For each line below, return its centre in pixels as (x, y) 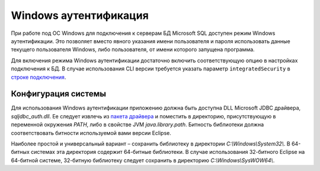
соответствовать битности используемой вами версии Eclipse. (91, 133)
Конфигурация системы (59, 94)
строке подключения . (39, 77)
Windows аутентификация (80, 15)
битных (20, 152)
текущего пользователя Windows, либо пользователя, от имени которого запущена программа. (133, 50)
